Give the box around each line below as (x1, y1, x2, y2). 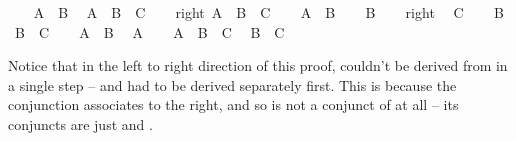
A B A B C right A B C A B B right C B (33, 2, 504, 22)
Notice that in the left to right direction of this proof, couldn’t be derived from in (8, 55, 508, 76)
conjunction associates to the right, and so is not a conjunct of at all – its (8, 94, 459, 115)
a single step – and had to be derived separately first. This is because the (8, 74, 457, 95)
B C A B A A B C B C (14, 21, 285, 42)
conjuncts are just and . (8, 113, 153, 134)
